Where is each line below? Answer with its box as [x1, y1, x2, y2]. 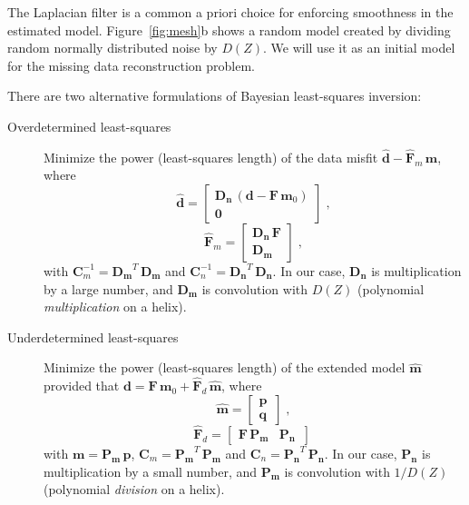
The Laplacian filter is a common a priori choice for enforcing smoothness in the [7, 3, 454, 21]
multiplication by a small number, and [44, 461, 258, 480]
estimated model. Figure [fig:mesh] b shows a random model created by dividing [7, 20, 451, 39]
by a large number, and [44, 279, 173, 298]
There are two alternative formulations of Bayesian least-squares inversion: [7, 86, 422, 105]
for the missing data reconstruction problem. [7, 55, 256, 74]
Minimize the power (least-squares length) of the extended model [44, 358, 405, 377]
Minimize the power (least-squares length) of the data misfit [44, 147, 378, 166]
